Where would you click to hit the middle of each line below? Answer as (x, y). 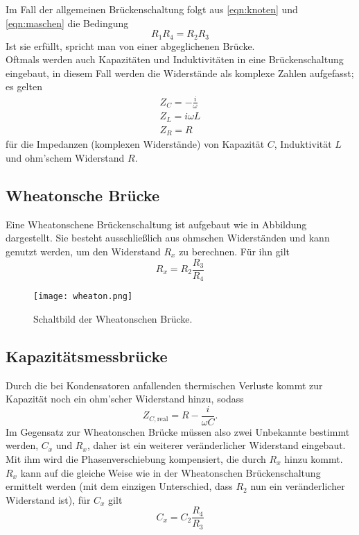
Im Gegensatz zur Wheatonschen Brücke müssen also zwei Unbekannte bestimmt (178, 431)
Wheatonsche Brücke (82, 195)
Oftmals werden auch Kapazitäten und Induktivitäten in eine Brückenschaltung (175, 59)
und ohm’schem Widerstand (65, 157)
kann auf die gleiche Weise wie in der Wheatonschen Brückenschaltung (170, 472)
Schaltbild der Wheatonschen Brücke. (113, 318)
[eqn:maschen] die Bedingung (67, 23)
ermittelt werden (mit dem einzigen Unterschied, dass (119, 486)
